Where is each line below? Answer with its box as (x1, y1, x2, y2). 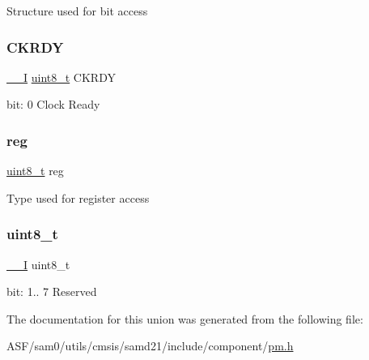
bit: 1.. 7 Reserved (6, 283, 97, 300)
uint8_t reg (6, 162, 64, 179)
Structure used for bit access (6, 2, 148, 19)
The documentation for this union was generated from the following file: (6, 310, 363, 327)
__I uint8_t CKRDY (6, 68, 116, 85)
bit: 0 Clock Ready (6, 96, 100, 113)
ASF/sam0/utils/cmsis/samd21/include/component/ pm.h (6, 337, 294, 354)
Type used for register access (6, 189, 150, 206)
